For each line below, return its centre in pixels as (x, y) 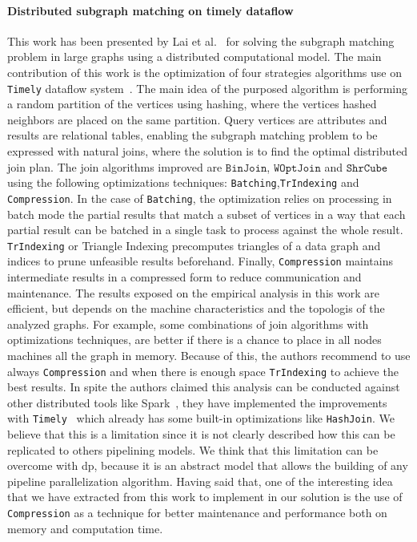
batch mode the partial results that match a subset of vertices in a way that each (206, 214)
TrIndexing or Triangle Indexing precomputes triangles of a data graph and (194, 245)
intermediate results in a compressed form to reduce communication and (184, 277)
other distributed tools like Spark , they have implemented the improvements (197, 402)
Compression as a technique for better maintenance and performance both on (197, 513)
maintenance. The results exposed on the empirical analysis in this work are (193, 292)
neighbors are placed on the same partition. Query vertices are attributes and (197, 119)
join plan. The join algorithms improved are (115, 166)
